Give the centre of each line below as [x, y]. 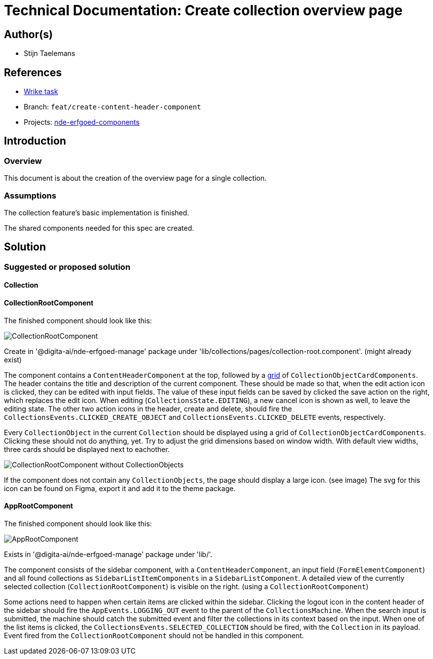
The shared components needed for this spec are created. [99, 228]
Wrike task [41, 92]
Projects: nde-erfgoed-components [82, 122]
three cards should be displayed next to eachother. [87, 449]
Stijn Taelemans [49, 53]
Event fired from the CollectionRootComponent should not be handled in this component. [154, 635]
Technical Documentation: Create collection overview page [203, 10]
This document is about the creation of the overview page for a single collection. [135, 178]
